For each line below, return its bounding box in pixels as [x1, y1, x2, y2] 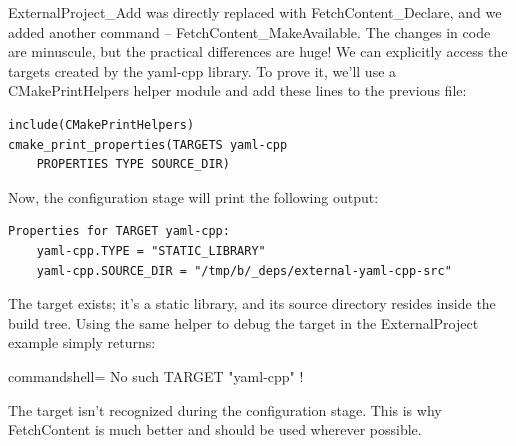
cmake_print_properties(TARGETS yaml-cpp [8, 137, 288, 152]
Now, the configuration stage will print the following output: [8, 186, 379, 207]
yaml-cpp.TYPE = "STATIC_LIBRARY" [36, 243, 266, 258]
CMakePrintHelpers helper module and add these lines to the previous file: [8, 80, 467, 101]
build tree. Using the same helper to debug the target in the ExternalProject [8, 312, 479, 333]
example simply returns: [8, 332, 156, 353]
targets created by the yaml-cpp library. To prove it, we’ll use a [8, 60, 397, 81]
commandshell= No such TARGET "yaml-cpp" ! [8, 365, 304, 386]
